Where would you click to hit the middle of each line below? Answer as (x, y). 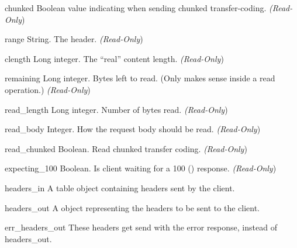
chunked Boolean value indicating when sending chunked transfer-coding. (136, 8)
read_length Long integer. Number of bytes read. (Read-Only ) (116, 109)
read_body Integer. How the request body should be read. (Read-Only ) (133, 129)
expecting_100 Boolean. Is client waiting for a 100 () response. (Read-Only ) (141, 168)
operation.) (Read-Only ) (48, 89)
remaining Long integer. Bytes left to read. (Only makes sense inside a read (140, 78)
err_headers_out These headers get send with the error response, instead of (141, 227)
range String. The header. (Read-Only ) (74, 39)
